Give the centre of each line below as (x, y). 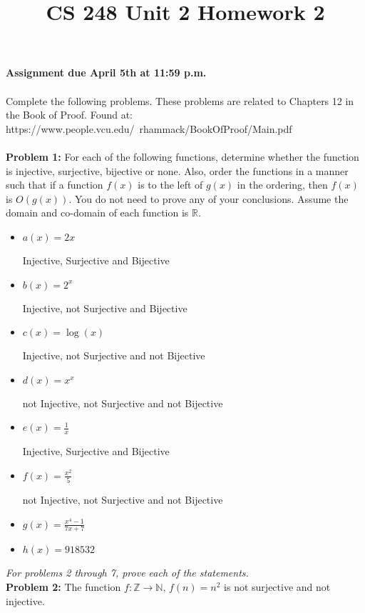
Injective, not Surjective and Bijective (105, 308)
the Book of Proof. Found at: (69, 115)
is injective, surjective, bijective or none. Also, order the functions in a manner (177, 170)
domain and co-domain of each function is (97, 213)
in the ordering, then (282, 185)
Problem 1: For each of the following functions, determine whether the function (182, 156)
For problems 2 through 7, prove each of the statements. (127, 573)
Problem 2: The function (63, 587)
